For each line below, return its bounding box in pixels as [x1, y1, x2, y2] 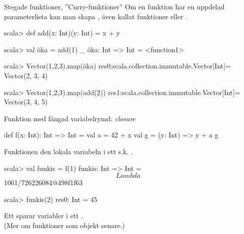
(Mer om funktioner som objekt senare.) [4, 220, 125, 230]
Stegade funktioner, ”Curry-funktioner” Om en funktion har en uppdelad [4, 1, 225, 11]
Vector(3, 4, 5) [4, 97, 48, 107]
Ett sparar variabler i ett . [4, 210, 83, 221]
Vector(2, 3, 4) [4, 70, 48, 80]
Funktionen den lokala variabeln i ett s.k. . [4, 146, 133, 156]
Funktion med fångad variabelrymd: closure [4, 113, 136, 123]
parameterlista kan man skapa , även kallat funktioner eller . [4, 11, 188, 21]
